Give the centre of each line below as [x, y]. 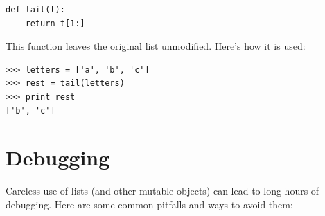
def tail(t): [35, 10]
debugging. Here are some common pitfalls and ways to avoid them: [149, 204]
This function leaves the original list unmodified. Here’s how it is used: [156, 46]
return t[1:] [55, 23]
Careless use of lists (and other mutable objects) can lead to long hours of [162, 191]
